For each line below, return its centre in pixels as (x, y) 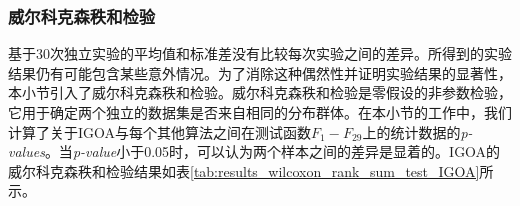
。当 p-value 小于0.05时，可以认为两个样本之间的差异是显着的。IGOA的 (272, 151)
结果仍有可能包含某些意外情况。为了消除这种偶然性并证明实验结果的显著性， (260, 72)
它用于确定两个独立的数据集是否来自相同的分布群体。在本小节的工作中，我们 (260, 112)
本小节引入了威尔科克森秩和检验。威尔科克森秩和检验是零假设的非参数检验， (260, 92)
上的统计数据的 (411, 131)
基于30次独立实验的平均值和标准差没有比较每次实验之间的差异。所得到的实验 (260, 53)
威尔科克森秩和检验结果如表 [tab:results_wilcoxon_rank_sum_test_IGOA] (244, 170)
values (26, 151)
